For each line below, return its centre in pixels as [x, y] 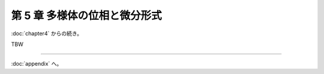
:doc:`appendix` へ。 [37, 64]
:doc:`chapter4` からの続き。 [46, 33]
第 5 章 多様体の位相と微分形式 [86, 16]
